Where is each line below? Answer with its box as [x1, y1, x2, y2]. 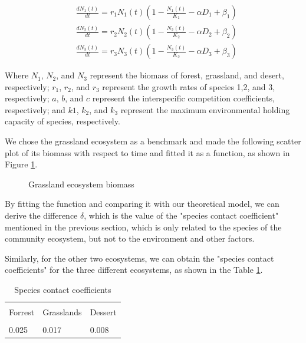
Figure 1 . [5, 158, 38, 170]
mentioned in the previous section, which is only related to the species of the [5, 220, 282, 233]
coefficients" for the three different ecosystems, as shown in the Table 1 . [5, 263, 263, 276]
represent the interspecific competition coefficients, [92, 92, 275, 104]
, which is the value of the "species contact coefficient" [84, 209, 279, 222]
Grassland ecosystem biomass [28, 177, 134, 190]
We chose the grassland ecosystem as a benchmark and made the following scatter [5, 135, 301, 147]
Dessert [90, 306, 117, 318]
